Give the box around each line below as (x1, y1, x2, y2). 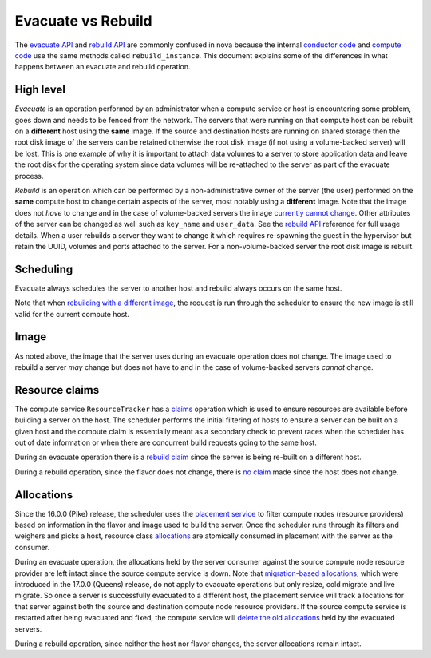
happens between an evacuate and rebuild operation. (14, 62, 191, 72)
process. (14, 171, 44, 180)
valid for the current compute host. (14, 309, 129, 319)
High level (14, 83, 65, 97)
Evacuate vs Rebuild (14, 12, 152, 30)
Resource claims (14, 383, 100, 397)
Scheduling (14, 262, 73, 275)
